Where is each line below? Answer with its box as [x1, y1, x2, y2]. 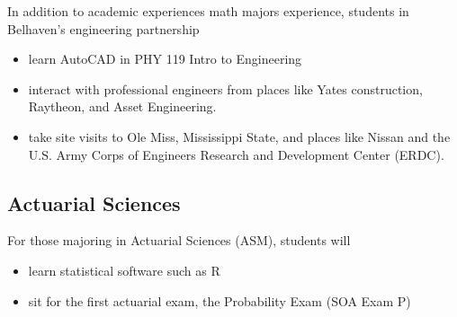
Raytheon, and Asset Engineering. [28, 97, 217, 116]
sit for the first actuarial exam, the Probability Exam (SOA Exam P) [28, 291, 411, 310]
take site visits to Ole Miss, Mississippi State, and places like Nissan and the [28, 127, 451, 145]
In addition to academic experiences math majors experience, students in [7, 2, 409, 20]
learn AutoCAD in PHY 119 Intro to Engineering [28, 49, 302, 68]
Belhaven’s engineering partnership [7, 19, 200, 38]
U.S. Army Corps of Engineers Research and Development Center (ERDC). [28, 145, 444, 163]
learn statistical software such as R [28, 260, 220, 279]
